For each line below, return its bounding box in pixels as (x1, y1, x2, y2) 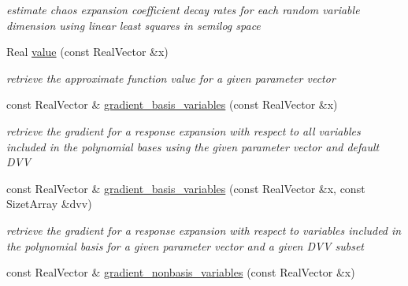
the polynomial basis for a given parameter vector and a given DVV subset (6, 237, 364, 254)
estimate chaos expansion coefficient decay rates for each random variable (6, 2, 360, 17)
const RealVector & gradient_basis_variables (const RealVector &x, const (6, 180, 365, 196)
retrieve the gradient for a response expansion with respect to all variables (6, 122, 361, 139)
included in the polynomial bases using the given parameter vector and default (6, 138, 380, 154)
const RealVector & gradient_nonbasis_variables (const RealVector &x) (6, 264, 355, 280)
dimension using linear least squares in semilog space (6, 17, 261, 33)
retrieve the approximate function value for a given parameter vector (6, 69, 336, 86)
